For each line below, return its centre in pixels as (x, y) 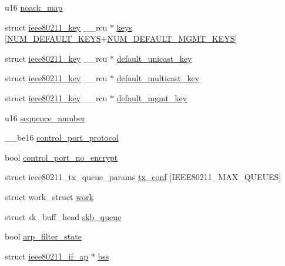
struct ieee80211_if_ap (47, 256)
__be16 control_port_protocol (62, 137)
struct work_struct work (49, 196)
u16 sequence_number (45, 117)
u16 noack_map (34, 7)
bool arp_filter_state (43, 236)
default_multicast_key (158, 78)
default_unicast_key (154, 58)
